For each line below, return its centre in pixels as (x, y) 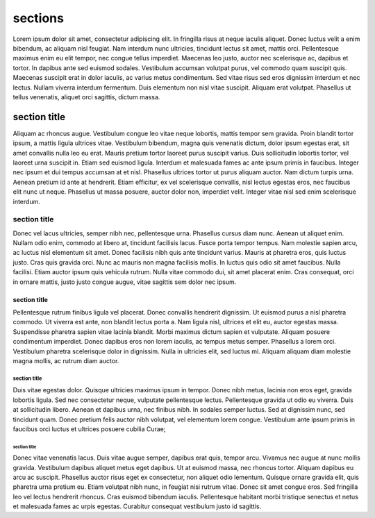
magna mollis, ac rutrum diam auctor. (66, 360)
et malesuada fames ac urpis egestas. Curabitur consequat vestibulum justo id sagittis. (137, 506)
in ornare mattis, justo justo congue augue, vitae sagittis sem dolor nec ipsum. (125, 282)
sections (38, 18)
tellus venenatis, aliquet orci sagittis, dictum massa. (86, 97)
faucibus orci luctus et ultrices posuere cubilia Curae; (89, 429)
